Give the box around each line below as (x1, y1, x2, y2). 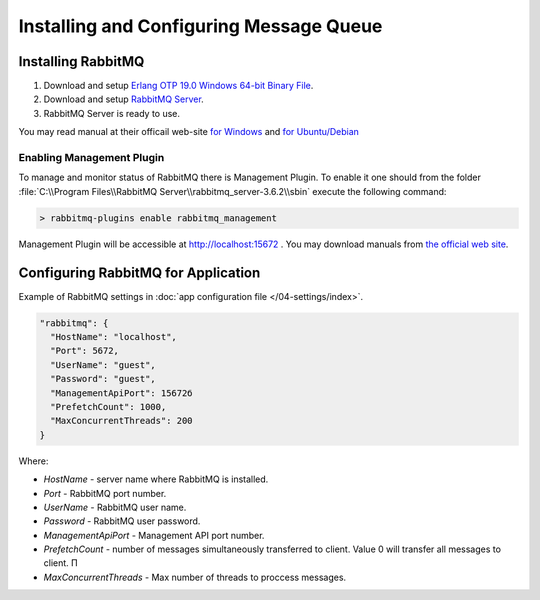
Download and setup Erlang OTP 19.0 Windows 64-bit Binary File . (43, 80, 314, 92)
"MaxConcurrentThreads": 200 (50, 415, 194, 427)
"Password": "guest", (50, 373, 157, 385)
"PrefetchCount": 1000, (50, 401, 167, 412)
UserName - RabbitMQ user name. (43, 501, 187, 513)
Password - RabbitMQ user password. (43, 515, 201, 527)
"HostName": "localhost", (50, 331, 177, 343)
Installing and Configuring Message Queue (18, 15, 383, 37)
